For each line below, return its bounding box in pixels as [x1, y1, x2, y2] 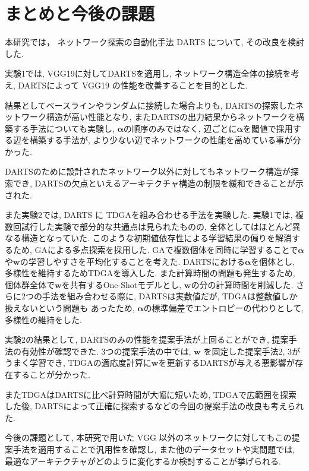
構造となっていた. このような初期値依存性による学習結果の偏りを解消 [21, 232, 292, 244]
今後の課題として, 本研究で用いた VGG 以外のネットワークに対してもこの [5, 431, 292, 444]
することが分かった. [12, 368, 90, 380]
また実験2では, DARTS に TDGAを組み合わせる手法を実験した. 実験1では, [5, 208, 293, 221]
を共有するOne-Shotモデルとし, [61, 278, 182, 290]
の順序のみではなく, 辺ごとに [123, 122, 237, 134]
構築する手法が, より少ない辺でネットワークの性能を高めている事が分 [29, 134, 301, 146]
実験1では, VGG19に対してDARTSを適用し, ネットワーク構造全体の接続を [5, 67, 291, 80]
